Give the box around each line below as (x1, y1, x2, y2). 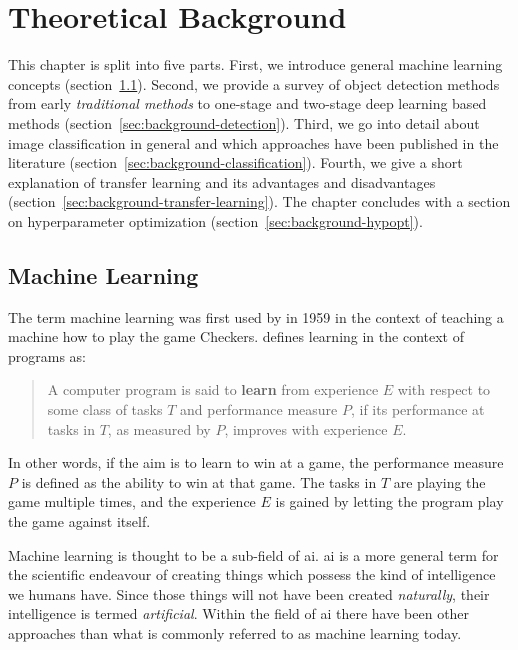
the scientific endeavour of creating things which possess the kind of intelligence (8, 564, 496, 585)
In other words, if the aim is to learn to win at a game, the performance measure (8, 452, 504, 473)
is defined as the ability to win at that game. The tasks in (21, 471, 377, 492)
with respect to (397, 379, 491, 400)
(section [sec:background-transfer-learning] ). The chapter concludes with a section (8, 191, 511, 212)
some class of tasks (47, 399, 163, 420)
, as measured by (107, 418, 211, 439)
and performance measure (179, 399, 338, 420)
